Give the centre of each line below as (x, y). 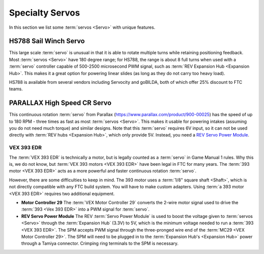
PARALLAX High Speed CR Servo (60, 103)
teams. (16, 89)
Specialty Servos (44, 13)
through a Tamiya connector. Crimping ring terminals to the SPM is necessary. (100, 243)
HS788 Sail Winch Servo (47, 41)
